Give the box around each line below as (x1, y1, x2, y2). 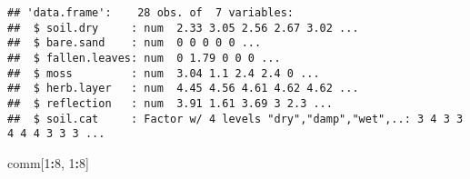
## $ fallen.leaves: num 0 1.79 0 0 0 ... (7, 51, 281, 65)
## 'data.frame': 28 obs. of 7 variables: (7, 6, 294, 19)
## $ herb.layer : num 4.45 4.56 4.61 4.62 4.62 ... (7, 82, 359, 95)
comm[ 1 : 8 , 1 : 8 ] (7, 153, 89, 172)
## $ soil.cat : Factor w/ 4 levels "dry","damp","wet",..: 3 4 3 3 (7, 112, 464, 125)
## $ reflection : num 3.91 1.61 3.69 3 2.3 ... (7, 96, 333, 110)
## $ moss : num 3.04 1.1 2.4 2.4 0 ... (7, 66, 320, 80)
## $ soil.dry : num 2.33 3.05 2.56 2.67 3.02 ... (7, 21, 359, 35)
